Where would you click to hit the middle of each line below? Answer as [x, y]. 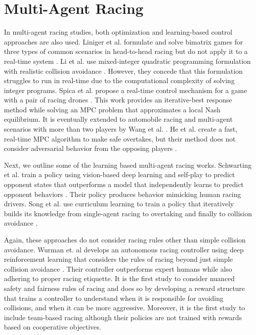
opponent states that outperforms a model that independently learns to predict [124, 184]
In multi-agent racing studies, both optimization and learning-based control [118, 32]
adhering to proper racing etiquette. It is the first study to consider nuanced [119, 278]
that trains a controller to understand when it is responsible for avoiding [114, 298]
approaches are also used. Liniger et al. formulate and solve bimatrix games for [124, 41]
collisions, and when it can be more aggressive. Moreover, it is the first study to [125, 308]
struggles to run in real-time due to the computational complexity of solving [119, 80]
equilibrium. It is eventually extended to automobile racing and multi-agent [118, 119]
